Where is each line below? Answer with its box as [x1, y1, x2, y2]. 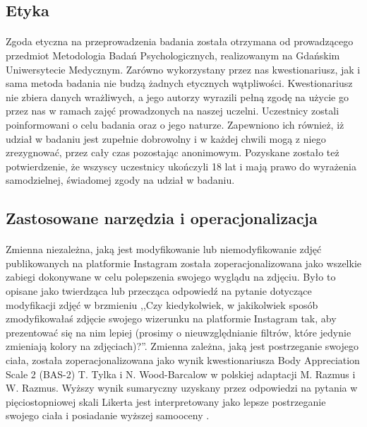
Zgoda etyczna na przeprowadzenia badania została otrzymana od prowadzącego [6, 34, 354, 49]
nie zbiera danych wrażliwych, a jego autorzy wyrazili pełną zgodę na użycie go [6, 89, 349, 104]
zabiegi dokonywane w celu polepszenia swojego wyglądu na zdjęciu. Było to [6, 269, 336, 284]
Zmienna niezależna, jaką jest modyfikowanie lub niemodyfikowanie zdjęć [6, 242, 322, 257]
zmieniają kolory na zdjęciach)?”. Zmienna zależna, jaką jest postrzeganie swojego [6, 339, 359, 353]
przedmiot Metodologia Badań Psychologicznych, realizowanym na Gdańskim [6, 47, 340, 62]
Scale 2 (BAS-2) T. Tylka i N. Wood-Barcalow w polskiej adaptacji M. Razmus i [6, 366, 356, 381]
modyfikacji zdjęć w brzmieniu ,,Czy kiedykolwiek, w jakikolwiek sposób [6, 297, 318, 312]
